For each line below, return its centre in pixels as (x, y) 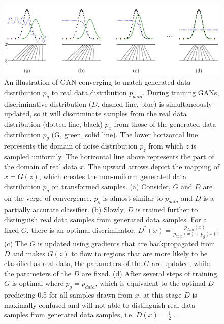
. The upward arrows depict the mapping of (152, 166)
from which (166, 146)
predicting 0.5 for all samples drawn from (68, 295)
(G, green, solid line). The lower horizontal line (125, 134)
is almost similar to (133, 198)
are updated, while (181, 263)
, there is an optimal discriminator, (81, 230)
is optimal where (38, 283)
